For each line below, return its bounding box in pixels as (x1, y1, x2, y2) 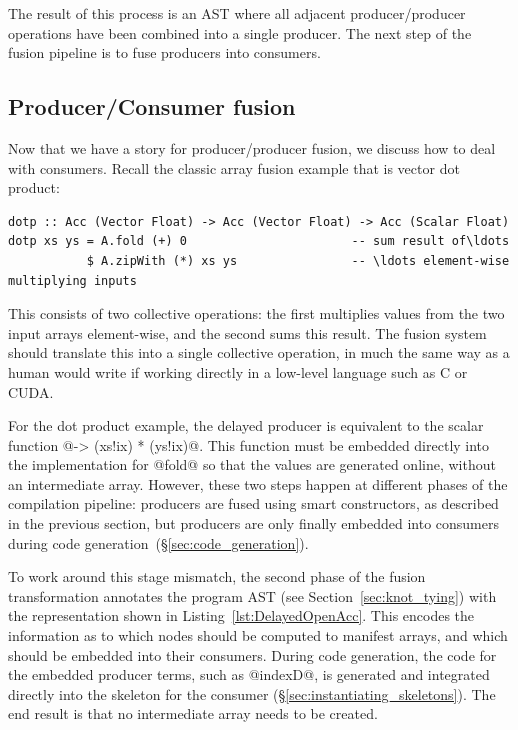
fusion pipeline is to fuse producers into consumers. (8, 42, 321, 63)
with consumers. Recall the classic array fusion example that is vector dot (8, 157, 460, 178)
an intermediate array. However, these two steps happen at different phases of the (8, 473, 508, 494)
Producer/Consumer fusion (8, 91, 296, 122)
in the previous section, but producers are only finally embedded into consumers (8, 513, 499, 534)
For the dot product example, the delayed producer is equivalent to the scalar (8, 415, 484, 436)
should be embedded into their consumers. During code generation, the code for (8, 644, 497, 665)
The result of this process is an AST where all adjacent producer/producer (8, 3, 466, 23)
